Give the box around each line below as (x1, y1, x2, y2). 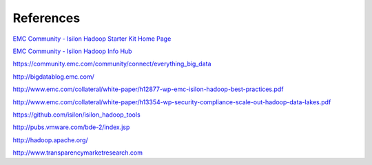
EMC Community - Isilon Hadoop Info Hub (12, 47, 132, 55)
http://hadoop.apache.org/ (12, 135, 89, 144)
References (12, 10, 81, 26)
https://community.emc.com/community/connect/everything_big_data (12, 59, 211, 68)
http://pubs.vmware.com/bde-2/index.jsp (12, 123, 130, 131)
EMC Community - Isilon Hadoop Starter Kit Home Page (12, 35, 172, 43)
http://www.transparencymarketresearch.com (12, 148, 143, 157)
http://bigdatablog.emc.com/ (12, 72, 94, 81)
